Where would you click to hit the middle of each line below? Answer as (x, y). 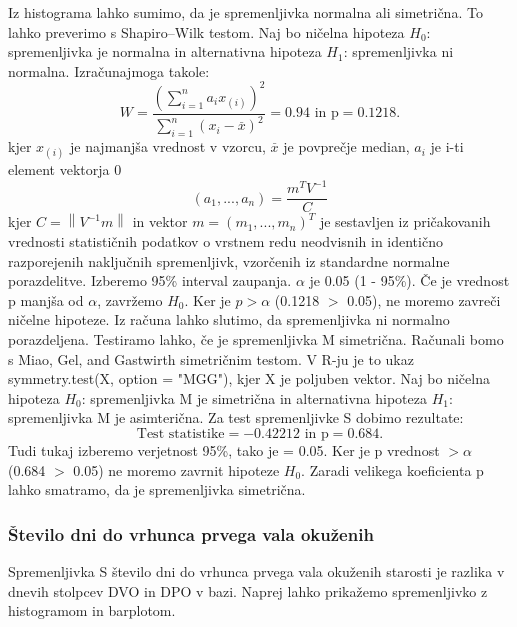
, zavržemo (130, 299)
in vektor (160, 221)
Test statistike (180, 433)
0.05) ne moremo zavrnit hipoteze (176, 469)
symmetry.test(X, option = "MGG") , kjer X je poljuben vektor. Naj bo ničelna (249, 378)
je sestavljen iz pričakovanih (405, 221)
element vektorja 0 (65, 169)
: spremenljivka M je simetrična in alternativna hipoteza (254, 397)
